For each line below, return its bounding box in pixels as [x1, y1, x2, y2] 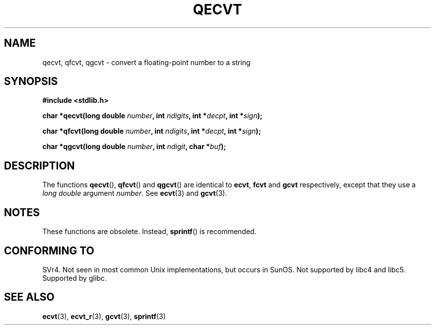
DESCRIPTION [4, 159, 75, 172]
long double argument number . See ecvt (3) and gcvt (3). [42, 189, 227, 198]
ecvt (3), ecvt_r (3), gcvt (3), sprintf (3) [42, 312, 166, 321]
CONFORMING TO [4, 244, 94, 257]
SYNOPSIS [4, 75, 58, 88]
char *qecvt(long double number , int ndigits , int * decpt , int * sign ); [42, 111, 263, 120]
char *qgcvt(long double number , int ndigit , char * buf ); [42, 142, 226, 151]
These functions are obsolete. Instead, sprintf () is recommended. [42, 227, 257, 236]
